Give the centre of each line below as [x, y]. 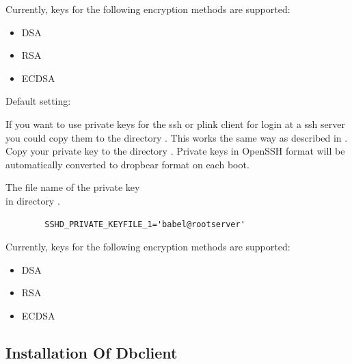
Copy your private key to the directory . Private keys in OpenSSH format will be [175, 151]
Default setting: [38, 101]
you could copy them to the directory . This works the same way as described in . [177, 137]
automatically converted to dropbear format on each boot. [127, 164]
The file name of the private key [73, 187]
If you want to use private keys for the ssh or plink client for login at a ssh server [175, 123]
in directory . [33, 200]
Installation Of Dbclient [92, 352]
